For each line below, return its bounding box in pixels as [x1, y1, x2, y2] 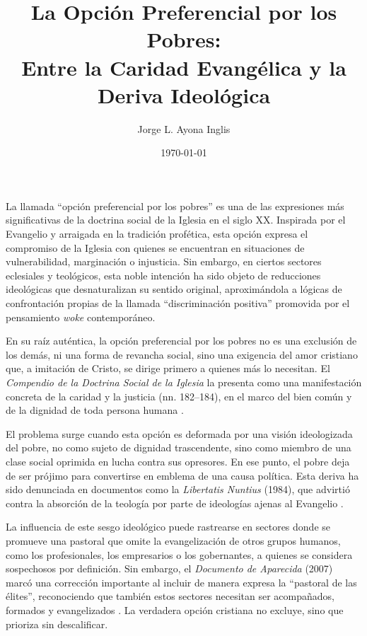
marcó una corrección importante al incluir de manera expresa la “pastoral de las [6, 574, 357, 589]
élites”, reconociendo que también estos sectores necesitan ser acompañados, [6, 589, 334, 603]
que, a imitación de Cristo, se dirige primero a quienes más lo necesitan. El [6, 361, 330, 376]
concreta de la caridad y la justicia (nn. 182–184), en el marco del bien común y [6, 388, 352, 403]
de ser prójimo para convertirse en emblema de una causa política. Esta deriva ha [6, 468, 359, 482]
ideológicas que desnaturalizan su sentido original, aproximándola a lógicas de [6, 282, 342, 296]
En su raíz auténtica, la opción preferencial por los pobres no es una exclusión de [6, 333, 357, 348]
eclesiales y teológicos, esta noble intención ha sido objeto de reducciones [6, 267, 321, 282]
